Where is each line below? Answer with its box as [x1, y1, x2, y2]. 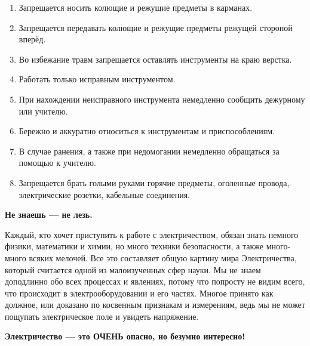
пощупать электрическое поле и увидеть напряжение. [5, 310, 199, 322]
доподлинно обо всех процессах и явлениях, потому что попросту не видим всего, [5, 275, 305, 288]
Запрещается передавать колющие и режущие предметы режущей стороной [19, 21, 293, 33]
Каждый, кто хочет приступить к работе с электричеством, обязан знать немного [5, 228, 299, 240]
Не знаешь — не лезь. [5, 208, 93, 221]
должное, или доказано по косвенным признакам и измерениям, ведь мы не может [5, 298, 305, 311]
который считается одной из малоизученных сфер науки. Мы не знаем [5, 263, 261, 276]
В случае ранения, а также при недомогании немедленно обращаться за [19, 144, 280, 157]
